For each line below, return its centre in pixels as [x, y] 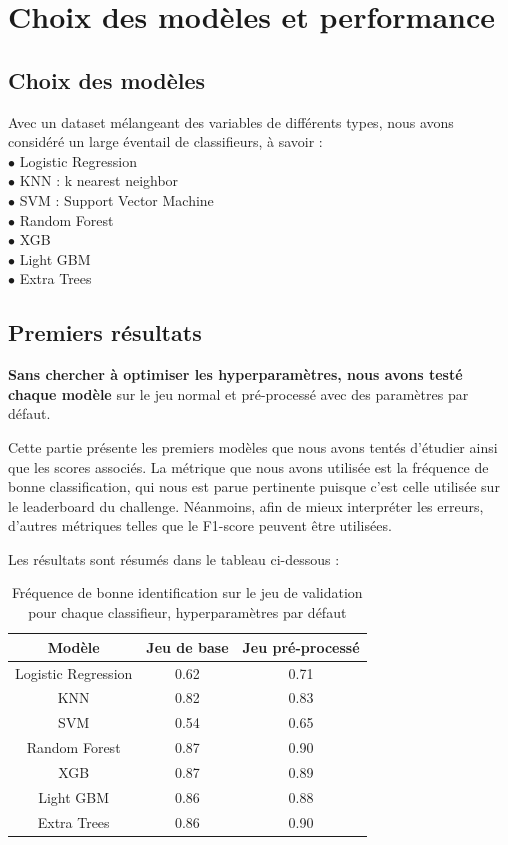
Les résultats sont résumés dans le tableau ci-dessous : [174, 558]
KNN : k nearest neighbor [99, 180]
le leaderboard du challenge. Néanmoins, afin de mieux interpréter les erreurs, [246, 505]
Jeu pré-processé [301, 646]
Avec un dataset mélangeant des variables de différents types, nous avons [231, 121]
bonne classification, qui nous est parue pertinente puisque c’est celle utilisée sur [254, 486]
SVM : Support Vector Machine [116, 199]
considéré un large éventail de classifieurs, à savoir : [165, 141]
